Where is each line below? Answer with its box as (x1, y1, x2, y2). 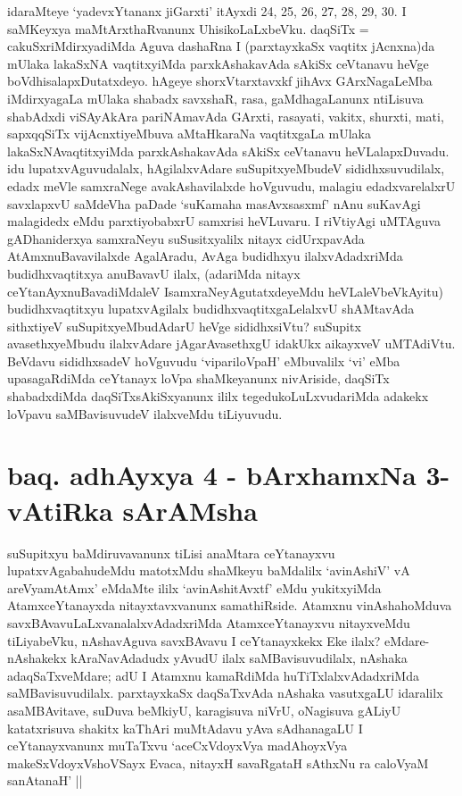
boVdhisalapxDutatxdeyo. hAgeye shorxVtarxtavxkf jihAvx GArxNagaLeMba (7, 71, 433, 90)
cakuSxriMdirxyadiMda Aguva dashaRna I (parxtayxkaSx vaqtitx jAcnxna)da (7, 37, 435, 55)
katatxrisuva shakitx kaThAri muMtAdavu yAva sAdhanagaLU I (7, 718, 363, 737)
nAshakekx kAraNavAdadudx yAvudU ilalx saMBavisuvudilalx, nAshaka (7, 649, 408, 667)
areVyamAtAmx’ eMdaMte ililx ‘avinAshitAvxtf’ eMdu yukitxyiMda (7, 578, 382, 597)
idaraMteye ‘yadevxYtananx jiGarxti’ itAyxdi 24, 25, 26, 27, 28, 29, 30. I (7, 2, 407, 20)
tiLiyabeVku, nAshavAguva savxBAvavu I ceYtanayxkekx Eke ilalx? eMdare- (7, 631, 430, 649)
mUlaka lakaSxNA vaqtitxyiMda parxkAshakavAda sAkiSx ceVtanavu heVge (7, 54, 429, 72)
